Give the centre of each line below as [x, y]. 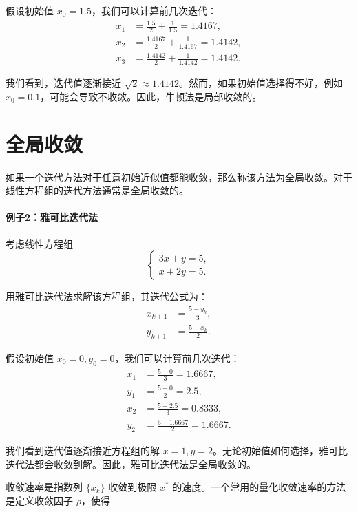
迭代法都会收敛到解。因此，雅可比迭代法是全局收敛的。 [131, 463]
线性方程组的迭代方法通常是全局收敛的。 [97, 190]
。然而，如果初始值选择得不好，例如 [261, 83]
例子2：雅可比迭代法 [52, 217]
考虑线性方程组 [39, 243]
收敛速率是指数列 [44, 487]
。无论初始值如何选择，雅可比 [281, 450]
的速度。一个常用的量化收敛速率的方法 [259, 487]
